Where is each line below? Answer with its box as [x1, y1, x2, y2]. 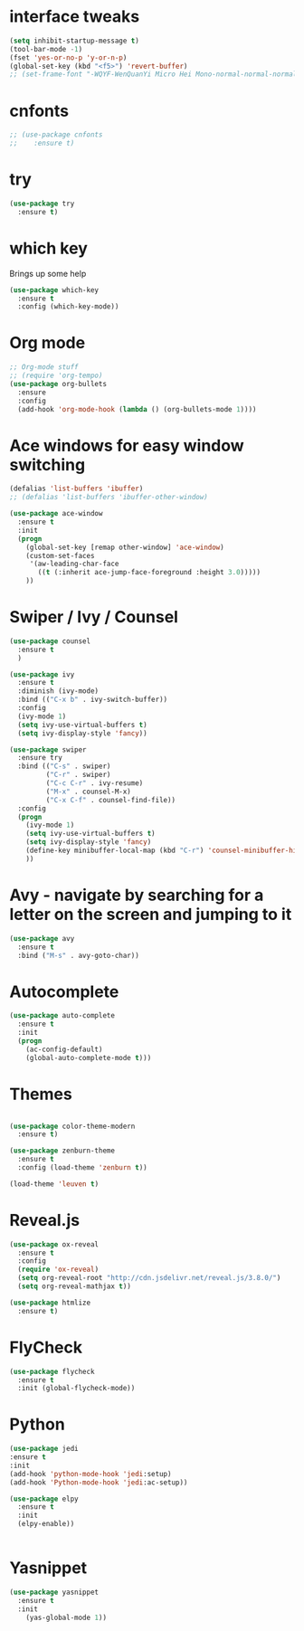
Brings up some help [9, 268, 87, 279]
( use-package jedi [9, 1445, 79, 1454]
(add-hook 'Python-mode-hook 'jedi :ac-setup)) [9, 1477, 188, 1487]
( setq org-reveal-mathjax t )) [17, 1282, 131, 1291]
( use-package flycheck [9, 1367, 95, 1376]
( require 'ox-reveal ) [17, 1265, 100, 1275]
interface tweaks [9, 6, 140, 27]
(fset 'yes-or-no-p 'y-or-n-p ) [9, 52, 128, 62]
